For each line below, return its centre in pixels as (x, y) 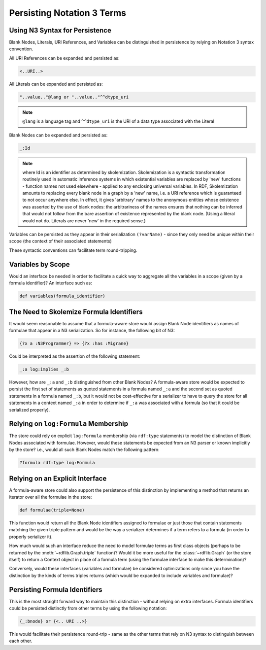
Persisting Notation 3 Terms (68, 13)
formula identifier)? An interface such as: (50, 283)
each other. (21, 641)
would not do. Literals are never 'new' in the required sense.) (84, 221)
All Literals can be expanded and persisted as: (56, 84)
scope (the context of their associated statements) (60, 241)
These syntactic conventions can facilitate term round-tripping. (73, 250)
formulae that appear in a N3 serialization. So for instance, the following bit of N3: (92, 330)
